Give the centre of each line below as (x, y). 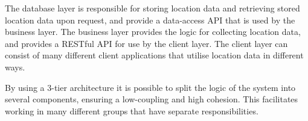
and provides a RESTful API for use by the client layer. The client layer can (146, 43)
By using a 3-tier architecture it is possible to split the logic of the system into (150, 87)
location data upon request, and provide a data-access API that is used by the (150, 20)
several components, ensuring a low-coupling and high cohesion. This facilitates (152, 99)
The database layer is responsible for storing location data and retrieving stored (152, 8)
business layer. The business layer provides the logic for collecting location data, (153, 32)
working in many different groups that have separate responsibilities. (132, 110)
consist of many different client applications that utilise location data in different (154, 55)
